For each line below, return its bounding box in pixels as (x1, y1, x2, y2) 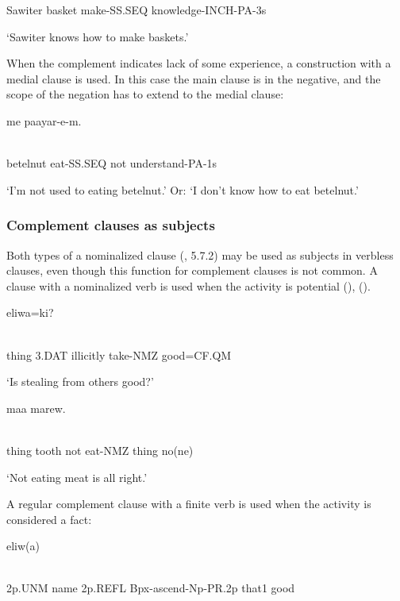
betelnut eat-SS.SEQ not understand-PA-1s (6, 155, 217, 171)
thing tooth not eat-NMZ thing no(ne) (6, 441, 194, 458)
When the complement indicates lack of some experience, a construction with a (6, 55, 391, 71)
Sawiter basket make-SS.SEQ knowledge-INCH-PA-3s (6, 2, 267, 17)
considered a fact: (6, 510, 92, 527)
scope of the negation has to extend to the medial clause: (6, 86, 284, 102)
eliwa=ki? (6, 304, 54, 321)
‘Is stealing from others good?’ (6, 373, 154, 390)
